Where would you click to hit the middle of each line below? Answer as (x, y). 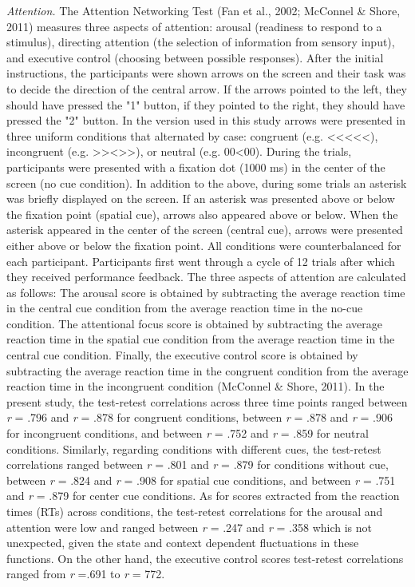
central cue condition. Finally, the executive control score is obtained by (182, 355)
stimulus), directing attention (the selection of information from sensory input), (201, 42)
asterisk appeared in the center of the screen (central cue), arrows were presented (205, 230)
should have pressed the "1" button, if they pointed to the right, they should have (206, 104)
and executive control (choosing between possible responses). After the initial (195, 57)
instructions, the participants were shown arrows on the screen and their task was (206, 73)
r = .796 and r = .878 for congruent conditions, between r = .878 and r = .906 (200, 417)
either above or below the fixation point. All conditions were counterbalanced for (204, 245)
